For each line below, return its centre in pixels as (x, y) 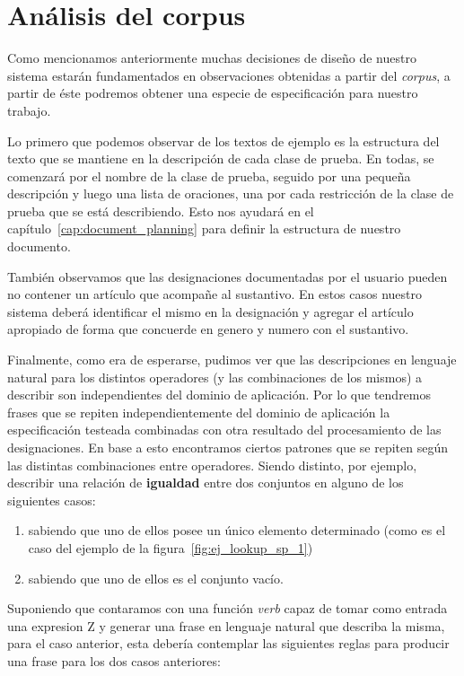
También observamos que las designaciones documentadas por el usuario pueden (228, 276)
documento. (39, 246)
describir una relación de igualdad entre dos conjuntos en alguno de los (206, 483)
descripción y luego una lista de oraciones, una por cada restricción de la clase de (231, 193)
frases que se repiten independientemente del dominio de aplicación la (199, 412)
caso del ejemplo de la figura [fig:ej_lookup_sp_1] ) (171, 547)
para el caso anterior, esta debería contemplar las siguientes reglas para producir (228, 643)
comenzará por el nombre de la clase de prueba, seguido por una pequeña (209, 176)
